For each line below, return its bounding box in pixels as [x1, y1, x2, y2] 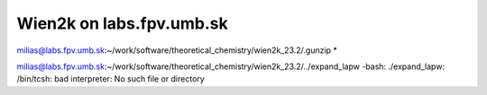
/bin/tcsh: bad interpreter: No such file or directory [16, 73, 205, 84]
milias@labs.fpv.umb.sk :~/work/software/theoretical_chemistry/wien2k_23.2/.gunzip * [16, 45, 338, 56]
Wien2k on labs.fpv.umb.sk [16, 13, 229, 33]
